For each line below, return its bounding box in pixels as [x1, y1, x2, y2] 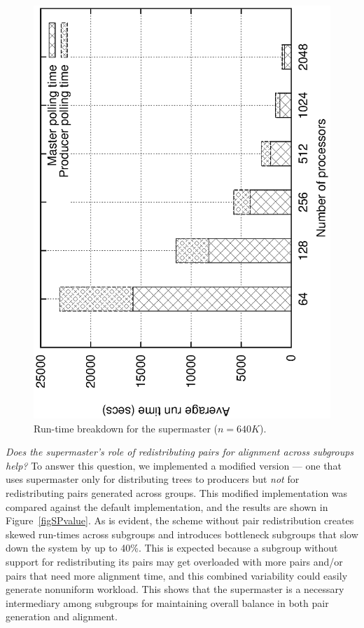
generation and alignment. [6, 609, 118, 624]
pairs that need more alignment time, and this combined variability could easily [6, 568, 348, 582]
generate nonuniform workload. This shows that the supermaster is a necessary [6, 582, 344, 596]
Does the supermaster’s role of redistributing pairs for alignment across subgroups [6, 444, 354, 459]
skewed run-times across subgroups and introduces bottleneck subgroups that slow [6, 526, 358, 541]
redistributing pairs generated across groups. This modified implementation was [6, 486, 348, 500]
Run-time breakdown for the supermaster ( [34, 421, 218, 435]
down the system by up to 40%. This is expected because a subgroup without [6, 540, 338, 555]
